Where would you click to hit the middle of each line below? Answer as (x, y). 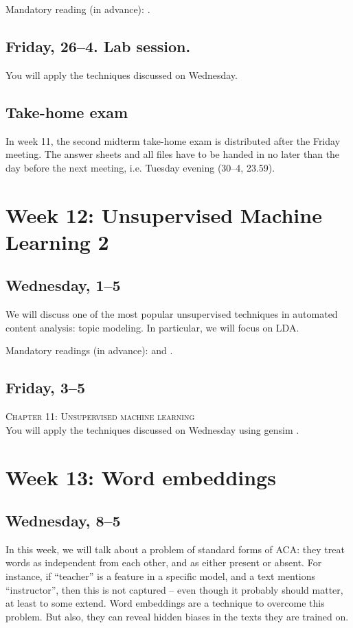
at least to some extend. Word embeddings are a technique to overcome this (165, 603)
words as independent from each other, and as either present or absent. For (164, 562)
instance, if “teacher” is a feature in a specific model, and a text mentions (161, 576)
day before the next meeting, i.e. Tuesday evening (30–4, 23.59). (140, 167)
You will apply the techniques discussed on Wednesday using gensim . (152, 429)
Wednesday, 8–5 (63, 521)
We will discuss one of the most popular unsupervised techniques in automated (172, 314)
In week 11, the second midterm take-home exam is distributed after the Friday (173, 140)
